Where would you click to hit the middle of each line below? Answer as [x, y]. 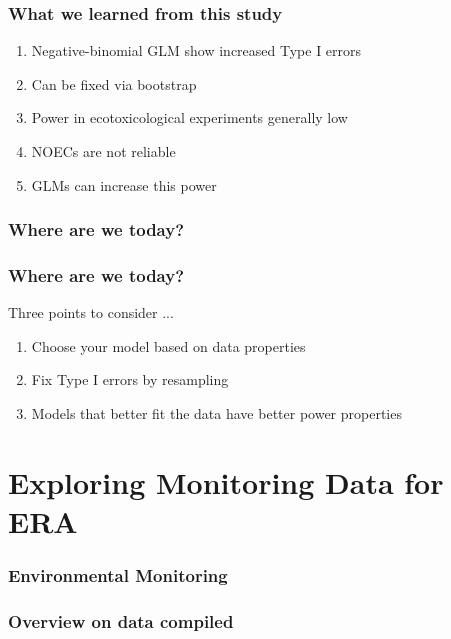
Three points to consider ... [91, 312]
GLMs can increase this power [124, 184]
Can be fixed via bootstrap [114, 83]
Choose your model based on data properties [168, 345]
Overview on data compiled [121, 620]
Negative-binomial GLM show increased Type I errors [196, 50]
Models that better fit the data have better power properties [216, 413]
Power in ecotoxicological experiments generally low [189, 117]
